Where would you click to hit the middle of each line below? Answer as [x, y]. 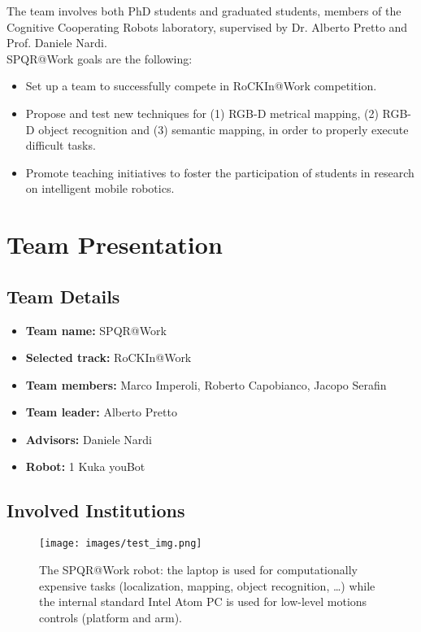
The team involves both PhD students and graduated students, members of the [204, 11]
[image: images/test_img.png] [121, 544]
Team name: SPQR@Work [96, 330]
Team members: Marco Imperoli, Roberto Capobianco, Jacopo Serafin [206, 384]
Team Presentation [115, 244]
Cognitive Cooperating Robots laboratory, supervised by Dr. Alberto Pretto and [207, 26]
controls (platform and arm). [111, 617]
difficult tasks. [61, 145]
